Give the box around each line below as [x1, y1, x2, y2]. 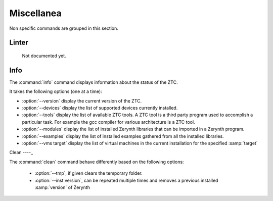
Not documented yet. [22, 53, 66, 59]
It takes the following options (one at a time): [9, 88, 102, 94]
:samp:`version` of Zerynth [34, 184, 90, 190]
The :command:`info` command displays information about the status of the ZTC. [9, 79, 178, 85]
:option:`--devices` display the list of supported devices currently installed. [22, 105, 178, 111]
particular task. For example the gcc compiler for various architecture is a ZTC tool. [22, 119, 195, 125]
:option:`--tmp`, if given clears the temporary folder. [34, 170, 143, 176]
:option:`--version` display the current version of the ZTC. [22, 97, 142, 104]
